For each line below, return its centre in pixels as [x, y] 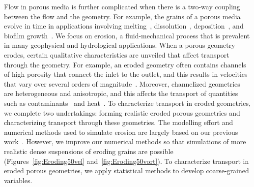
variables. [18, 180]
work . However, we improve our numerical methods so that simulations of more [125, 141]
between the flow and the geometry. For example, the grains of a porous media [122, 16]
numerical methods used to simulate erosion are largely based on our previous [121, 132]
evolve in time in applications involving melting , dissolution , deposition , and [124, 26]
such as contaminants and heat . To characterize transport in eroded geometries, [127, 103]
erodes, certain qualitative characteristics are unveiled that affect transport [117, 54]
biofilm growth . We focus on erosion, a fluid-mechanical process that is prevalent [127, 35]
